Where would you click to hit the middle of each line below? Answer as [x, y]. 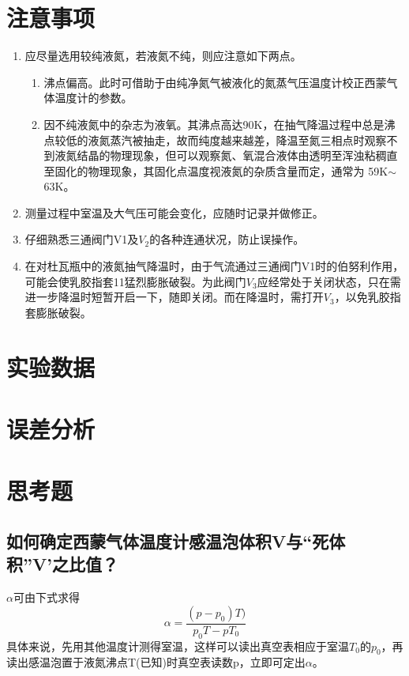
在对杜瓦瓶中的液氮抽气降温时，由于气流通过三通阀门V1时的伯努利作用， [214, 266]
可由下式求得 [46, 597]
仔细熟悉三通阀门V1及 [82, 239]
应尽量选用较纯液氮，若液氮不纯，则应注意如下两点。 [163, 56]
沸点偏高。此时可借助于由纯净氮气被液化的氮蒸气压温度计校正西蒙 [215, 82]
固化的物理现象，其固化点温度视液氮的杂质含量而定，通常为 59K [221, 170]
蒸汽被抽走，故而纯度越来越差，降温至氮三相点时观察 [248, 140]
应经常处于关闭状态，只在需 [329, 281]
